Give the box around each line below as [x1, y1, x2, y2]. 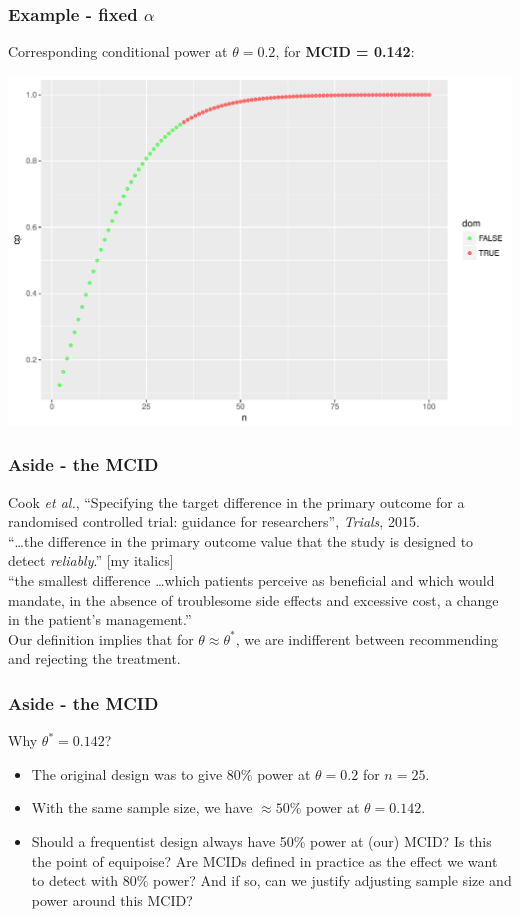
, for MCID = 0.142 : [275, 41, 415, 62]
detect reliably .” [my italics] [8, 550, 174, 571]
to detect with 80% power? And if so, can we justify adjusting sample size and [31, 870, 512, 891]
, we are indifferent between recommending [235, 628, 498, 649]
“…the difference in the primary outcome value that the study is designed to [8, 530, 474, 551]
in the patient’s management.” [8, 609, 192, 630]
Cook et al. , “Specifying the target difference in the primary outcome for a [8, 491, 465, 512]
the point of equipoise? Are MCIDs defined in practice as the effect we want [31, 850, 498, 871]
